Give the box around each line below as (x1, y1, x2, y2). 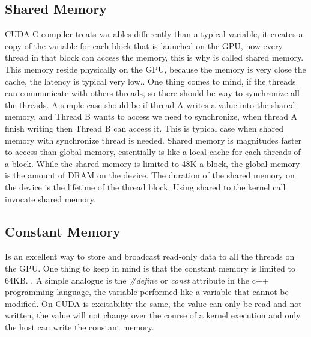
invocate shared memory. (5, 192, 96, 205)
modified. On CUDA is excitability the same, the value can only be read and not (5, 297, 302, 309)
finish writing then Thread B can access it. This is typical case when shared (5, 121, 283, 134)
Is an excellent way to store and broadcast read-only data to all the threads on (5, 250, 295, 263)
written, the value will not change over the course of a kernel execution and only (5, 309, 301, 321)
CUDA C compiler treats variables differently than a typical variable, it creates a (5, 28, 303, 40)
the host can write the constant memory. (5, 320, 154, 333)
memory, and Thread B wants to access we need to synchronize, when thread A (5, 110, 298, 123)
